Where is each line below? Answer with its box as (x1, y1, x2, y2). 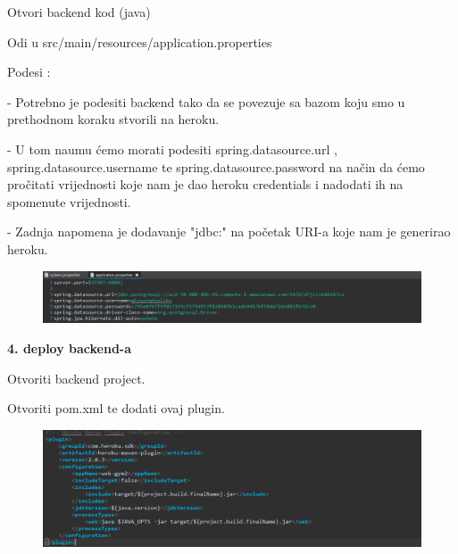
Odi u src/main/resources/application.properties (7, 32, 272, 51)
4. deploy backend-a (7, 338, 132, 357)
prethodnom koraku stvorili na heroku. (7, 110, 220, 128)
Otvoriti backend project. (7, 368, 146, 387)
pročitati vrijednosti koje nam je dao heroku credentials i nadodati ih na (7, 175, 404, 194)
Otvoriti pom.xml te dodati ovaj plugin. (7, 399, 225, 418)
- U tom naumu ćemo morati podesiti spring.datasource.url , (7, 139, 337, 158)
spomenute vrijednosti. (7, 192, 131, 211)
